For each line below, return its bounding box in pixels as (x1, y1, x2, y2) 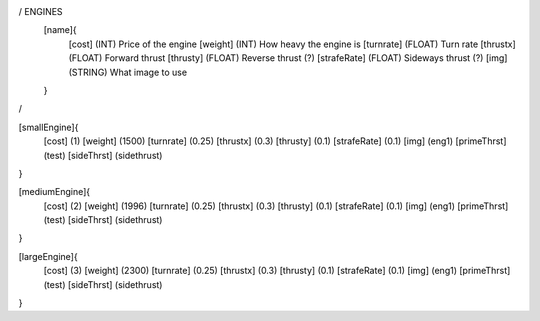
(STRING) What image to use (68, 66, 188, 78)
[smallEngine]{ (18, 121, 79, 133)
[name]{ (43, 24, 77, 36)
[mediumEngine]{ (18, 186, 91, 198)
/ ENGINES (18, 6, 64, 17)
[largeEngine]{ (18, 250, 79, 262)
